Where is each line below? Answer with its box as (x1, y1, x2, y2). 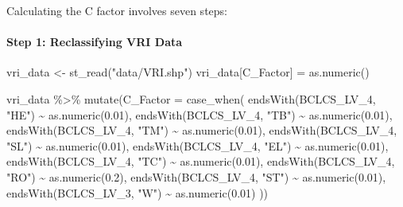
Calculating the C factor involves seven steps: (6, 2, 227, 18)
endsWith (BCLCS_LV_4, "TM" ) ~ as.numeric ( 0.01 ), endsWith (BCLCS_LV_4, (6, 122, 397, 139)
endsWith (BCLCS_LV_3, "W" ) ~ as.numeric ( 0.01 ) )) (6, 184, 269, 201)
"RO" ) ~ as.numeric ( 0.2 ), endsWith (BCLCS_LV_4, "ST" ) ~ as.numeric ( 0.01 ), (6, 168, 386, 185)
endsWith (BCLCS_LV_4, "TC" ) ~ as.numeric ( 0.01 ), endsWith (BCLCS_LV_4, (6, 153, 395, 170)
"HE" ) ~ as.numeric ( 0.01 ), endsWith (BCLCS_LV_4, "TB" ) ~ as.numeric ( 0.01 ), (6, 106, 393, 123)
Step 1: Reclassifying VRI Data (6, 33, 183, 50)
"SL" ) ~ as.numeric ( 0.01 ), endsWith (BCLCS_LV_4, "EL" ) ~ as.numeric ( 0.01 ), (6, 137, 389, 154)
